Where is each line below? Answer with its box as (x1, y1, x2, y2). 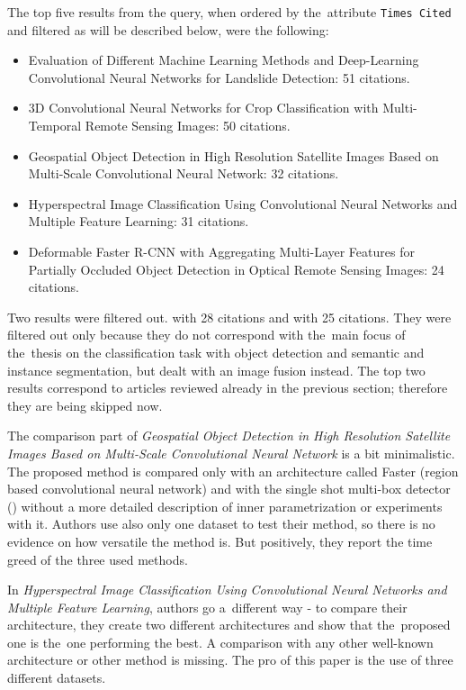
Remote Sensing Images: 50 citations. (85, 116, 291, 135)
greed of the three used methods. (7, 549, 188, 568)
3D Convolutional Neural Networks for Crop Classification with (28, 98, 379, 117)
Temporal (28, 116, 82, 135)
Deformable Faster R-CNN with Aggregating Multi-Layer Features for (28, 242, 415, 260)
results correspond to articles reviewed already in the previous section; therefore (7, 378, 448, 397)
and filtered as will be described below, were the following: (7, 20, 329, 39)
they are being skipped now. (7, 395, 163, 414)
